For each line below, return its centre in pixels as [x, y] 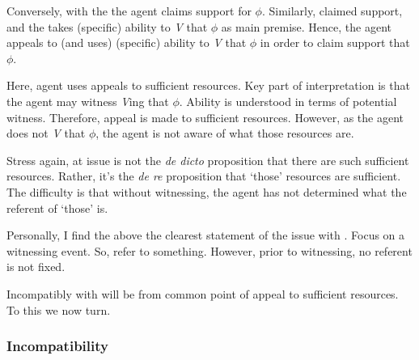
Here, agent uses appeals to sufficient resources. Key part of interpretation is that [208, 85]
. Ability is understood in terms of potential [288, 101]
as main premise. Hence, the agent [307, 26]
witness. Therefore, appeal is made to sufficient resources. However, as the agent [205, 117]
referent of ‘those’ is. [57, 208]
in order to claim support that [335, 42]
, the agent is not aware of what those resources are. [225, 133]
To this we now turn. [59, 309]
